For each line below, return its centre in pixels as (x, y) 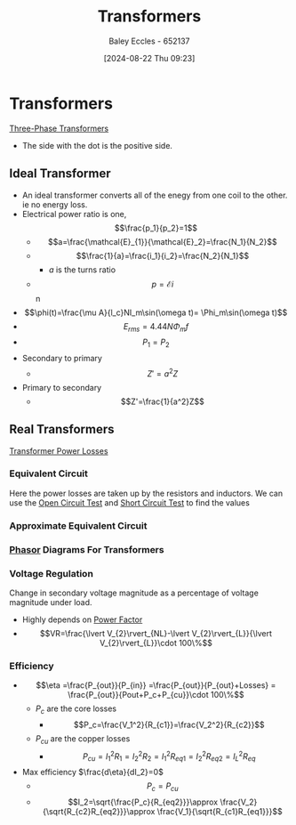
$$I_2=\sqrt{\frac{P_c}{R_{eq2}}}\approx (143, 802)
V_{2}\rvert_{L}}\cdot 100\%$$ (156, 643)
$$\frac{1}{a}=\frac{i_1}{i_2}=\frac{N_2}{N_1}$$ (163, 255)
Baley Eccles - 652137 (149, 41)
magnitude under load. (51, 602)
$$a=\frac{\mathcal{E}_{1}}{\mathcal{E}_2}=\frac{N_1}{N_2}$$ (162, 241)
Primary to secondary (62, 387)
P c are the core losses (76, 710)
